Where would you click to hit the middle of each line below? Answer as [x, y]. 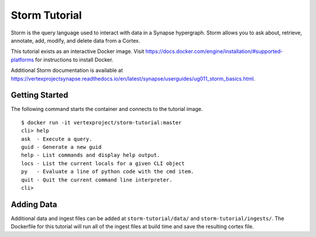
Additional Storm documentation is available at [67, 71]
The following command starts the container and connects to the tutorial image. [107, 109]
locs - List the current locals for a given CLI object [103, 163]
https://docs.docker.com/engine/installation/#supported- [214, 51]
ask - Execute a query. [57, 139]
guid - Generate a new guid [61, 147]
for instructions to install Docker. [74, 60]
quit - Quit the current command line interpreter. [97, 180]
